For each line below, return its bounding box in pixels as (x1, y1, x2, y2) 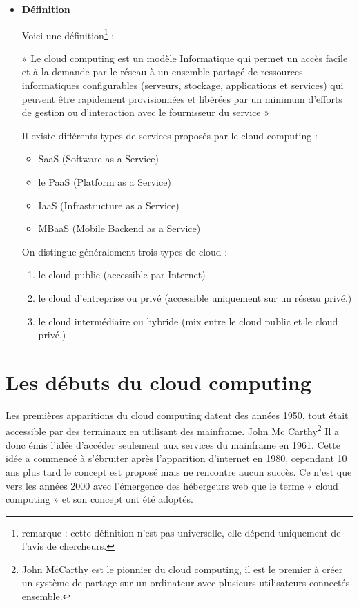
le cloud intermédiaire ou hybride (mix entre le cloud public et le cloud (38, 314, 338, 328)
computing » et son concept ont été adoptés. (6, 492, 193, 506)
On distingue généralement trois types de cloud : (21, 244, 228, 258)
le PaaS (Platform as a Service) (38, 175, 171, 189)
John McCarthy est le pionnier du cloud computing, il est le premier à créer (21, 561, 343, 576)
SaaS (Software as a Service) (38, 151, 159, 166)
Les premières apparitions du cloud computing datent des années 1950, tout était (6, 407, 349, 422)
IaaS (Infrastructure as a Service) (38, 197, 179, 212)
